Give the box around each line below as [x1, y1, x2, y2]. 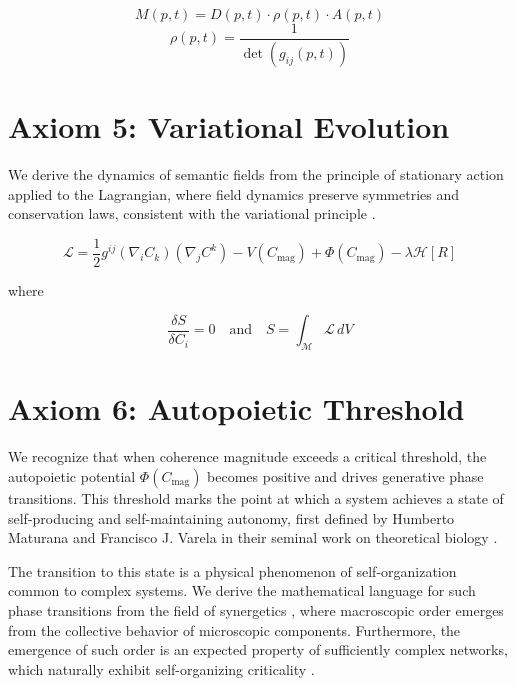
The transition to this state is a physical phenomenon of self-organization [8, 560, 457, 581]
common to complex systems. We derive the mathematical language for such [8, 580, 476, 601]
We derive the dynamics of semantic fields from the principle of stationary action [8, 164, 504, 185]
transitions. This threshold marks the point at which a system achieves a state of [8, 487, 504, 508]
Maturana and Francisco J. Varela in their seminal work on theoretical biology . [8, 527, 498, 548]
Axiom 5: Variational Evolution [8, 106, 450, 147]
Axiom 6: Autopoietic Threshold [8, 388, 465, 429]
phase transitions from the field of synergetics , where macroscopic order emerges [8, 599, 504, 620]
